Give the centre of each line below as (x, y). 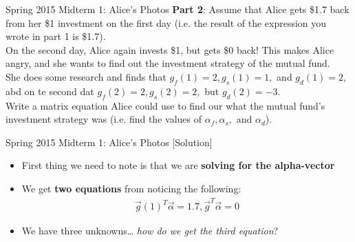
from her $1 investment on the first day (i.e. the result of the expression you (166, 22)
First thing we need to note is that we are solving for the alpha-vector (178, 165)
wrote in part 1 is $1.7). (56, 36)
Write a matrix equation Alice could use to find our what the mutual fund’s (165, 105)
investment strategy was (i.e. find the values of (104, 119)
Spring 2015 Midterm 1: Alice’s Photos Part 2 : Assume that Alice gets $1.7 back (177, 9)
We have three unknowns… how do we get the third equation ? (150, 231)
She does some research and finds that (86, 76)
